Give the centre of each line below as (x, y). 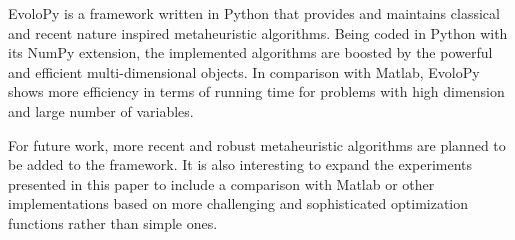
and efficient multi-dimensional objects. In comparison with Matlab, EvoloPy (244, 71)
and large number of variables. (101, 110)
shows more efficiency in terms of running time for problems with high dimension (256, 91)
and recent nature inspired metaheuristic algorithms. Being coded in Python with (258, 32)
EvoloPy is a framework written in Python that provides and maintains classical (254, 13)
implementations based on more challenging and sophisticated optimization (238, 203)
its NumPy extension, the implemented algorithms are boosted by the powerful (250, 52)
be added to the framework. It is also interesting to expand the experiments (240, 164)
